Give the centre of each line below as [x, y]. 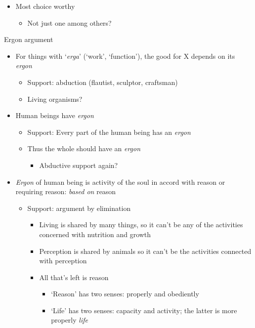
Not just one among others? [69, 22]
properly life [69, 320]
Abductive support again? [79, 165]
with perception [63, 261]
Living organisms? [55, 99]
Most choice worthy [45, 6]
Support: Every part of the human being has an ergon [109, 132]
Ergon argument [29, 39]
